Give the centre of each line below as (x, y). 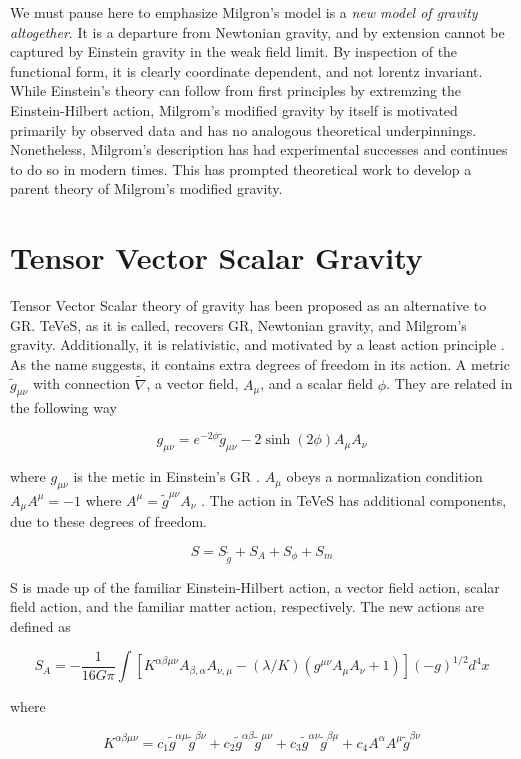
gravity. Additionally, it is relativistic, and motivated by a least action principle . (257, 344)
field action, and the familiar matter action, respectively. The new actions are (247, 606)
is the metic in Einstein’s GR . (166, 476)
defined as (40, 625)
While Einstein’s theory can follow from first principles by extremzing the (236, 90)
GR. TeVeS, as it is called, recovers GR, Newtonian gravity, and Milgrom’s (238, 324)
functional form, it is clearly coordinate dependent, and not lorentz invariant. (246, 70)
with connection (81, 383)
